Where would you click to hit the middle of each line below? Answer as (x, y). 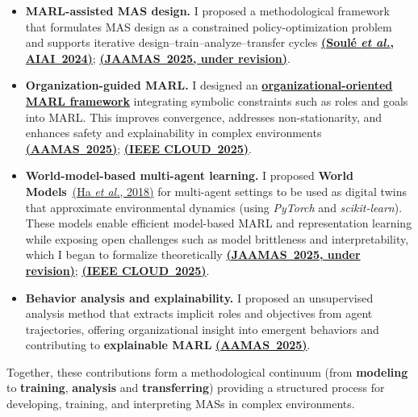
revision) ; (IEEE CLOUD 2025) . (117, 270)
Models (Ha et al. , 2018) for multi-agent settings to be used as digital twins (216, 191)
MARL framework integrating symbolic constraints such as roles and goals (217, 100)
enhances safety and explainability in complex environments (173, 133)
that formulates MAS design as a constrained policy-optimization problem (209, 26)
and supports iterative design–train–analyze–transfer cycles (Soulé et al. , (209, 42)
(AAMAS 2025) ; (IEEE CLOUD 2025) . (138, 148)
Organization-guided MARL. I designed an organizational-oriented (209, 85)
